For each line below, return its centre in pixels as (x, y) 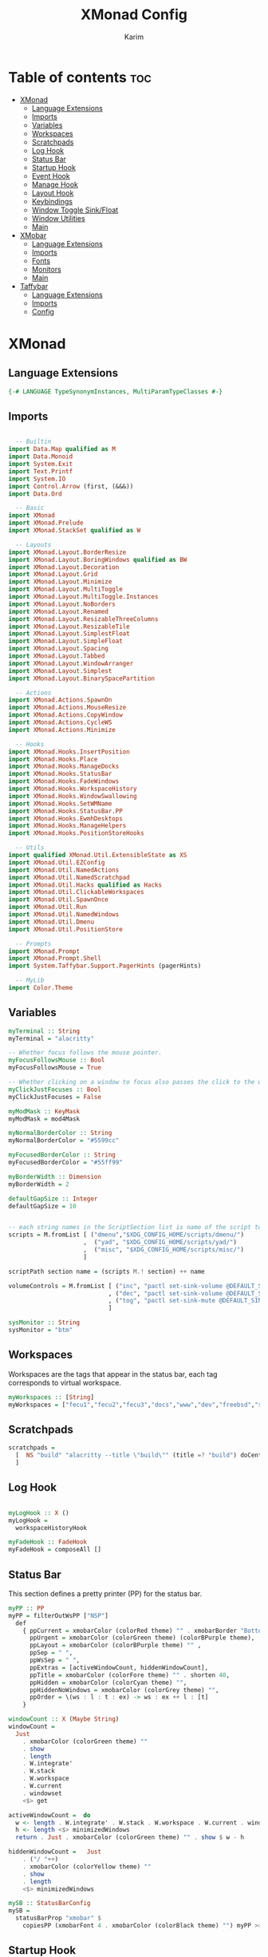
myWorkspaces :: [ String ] (51, 1397)
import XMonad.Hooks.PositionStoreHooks (77, 833)
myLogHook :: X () (39, 1513)
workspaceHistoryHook (51, 1528)
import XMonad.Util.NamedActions (64, 870)
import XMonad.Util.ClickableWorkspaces (77, 892)
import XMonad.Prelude (46, 523)
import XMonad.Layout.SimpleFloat (66, 641)
